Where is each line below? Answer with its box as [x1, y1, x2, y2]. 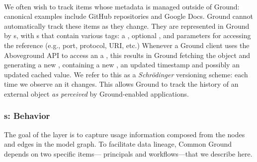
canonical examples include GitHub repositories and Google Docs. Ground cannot [4, 11, 254, 21]
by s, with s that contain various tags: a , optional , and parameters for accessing [4, 30, 251, 41]
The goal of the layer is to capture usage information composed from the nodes [4, 129, 245, 139]
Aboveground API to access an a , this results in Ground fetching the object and [4, 50, 251, 60]
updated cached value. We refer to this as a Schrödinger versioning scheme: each [4, 69, 248, 79]
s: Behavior [4, 109, 50, 122]
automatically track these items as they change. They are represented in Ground [4, 20, 250, 31]
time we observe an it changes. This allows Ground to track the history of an [4, 79, 239, 89]
